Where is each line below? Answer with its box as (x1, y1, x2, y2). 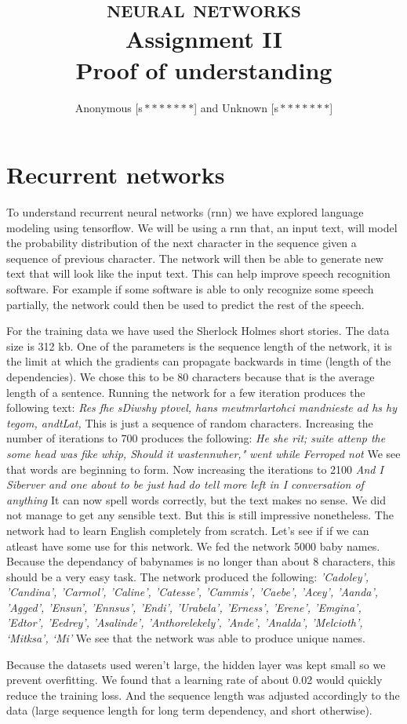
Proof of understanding (75, 53, 333, 85)
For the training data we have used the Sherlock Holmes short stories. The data (6, 322, 390, 339)
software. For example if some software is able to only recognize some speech (6, 281, 374, 297)
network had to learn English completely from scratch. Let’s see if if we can (6, 522, 369, 538)
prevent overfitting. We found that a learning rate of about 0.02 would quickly (6, 671, 383, 688)
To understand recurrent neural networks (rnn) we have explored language (6, 204, 364, 220)
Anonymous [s (74, 99, 143, 115)
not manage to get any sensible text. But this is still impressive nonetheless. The (6, 507, 394, 523)
